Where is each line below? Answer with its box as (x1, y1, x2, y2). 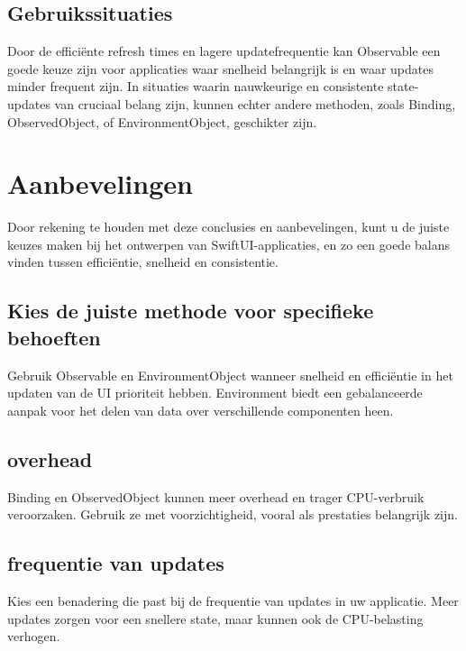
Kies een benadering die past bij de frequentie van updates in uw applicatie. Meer (7, 591, 459, 610)
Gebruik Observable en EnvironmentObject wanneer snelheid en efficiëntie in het (7, 365, 453, 384)
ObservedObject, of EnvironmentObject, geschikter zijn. (7, 112, 317, 131)
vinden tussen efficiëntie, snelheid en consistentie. (7, 252, 279, 271)
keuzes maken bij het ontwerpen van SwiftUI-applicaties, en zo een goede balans (7, 234, 451, 253)
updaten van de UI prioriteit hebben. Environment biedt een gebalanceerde (7, 383, 423, 402)
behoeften (7, 323, 101, 351)
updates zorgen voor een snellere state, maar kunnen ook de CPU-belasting (7, 609, 424, 628)
